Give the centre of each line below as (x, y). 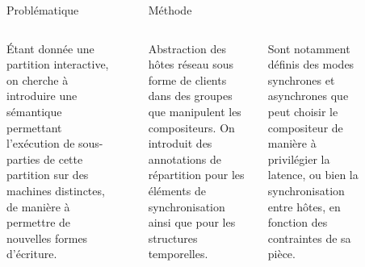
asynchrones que (308, 96)
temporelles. (178, 254)
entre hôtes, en (304, 206)
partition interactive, (58, 64)
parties (23, 159)
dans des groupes (190, 96)
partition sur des (48, 175)
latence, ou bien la (313, 175)
